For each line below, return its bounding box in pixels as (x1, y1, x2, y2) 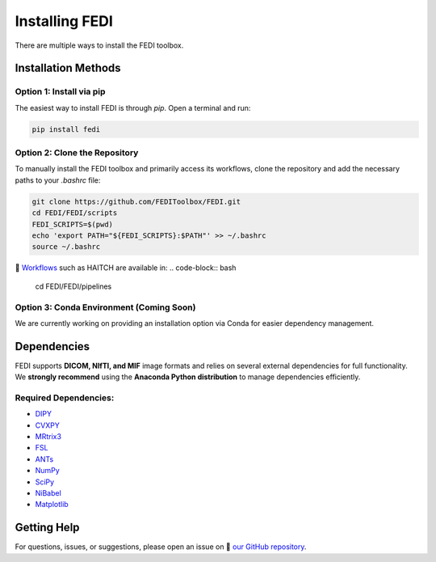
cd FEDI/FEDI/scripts (31, 209, 118, 218)
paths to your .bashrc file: (15, 175, 101, 185)
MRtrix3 (35, 432, 62, 442)
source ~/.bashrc (31, 243, 101, 251)
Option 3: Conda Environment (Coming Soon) (15, 302, 196, 313)
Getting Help (15, 521, 80, 535)
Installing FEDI (15, 12, 113, 30)
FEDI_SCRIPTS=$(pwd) (31, 219, 113, 229)
